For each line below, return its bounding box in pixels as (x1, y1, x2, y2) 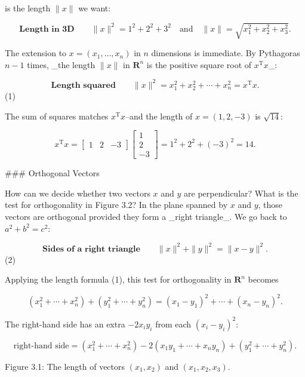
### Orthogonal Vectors (5, 167, 100, 179)
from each (155, 317, 192, 330)
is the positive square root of (146, 58, 252, 71)
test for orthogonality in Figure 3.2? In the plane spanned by (5, 198, 228, 211)
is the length (5, 2, 51, 14)
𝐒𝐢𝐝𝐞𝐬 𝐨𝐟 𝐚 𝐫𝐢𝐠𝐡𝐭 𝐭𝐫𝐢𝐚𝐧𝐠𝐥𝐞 (42, 244, 140, 253)
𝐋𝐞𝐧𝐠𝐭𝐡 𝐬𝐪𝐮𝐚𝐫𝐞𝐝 (51, 81, 116, 90)
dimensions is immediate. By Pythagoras (151, 47, 300, 59)
